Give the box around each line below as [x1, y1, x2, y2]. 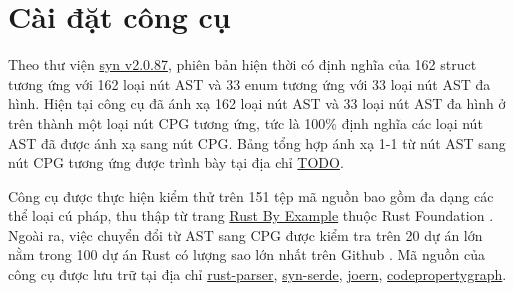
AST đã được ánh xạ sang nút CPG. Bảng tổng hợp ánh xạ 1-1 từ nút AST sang [8, 132, 506, 153]
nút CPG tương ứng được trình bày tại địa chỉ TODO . [8, 152, 344, 173]
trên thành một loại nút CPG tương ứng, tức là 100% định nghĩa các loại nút [8, 112, 483, 133]
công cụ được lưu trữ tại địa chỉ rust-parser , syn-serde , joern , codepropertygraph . [8, 264, 507, 285]
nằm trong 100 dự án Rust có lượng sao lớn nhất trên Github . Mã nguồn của [8, 244, 485, 265]
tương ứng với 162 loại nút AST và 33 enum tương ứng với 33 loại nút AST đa [8, 73, 491, 94]
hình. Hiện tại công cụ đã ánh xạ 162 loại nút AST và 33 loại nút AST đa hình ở [8, 93, 506, 114]
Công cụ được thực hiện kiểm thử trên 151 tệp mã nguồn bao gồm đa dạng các [8, 185, 494, 206]
